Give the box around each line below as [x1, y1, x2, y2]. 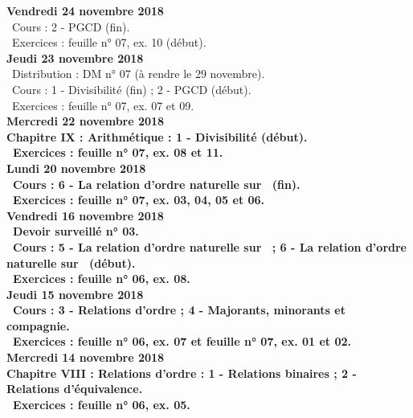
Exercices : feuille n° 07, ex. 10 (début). [11, 34, 206, 51]
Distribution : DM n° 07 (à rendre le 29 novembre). [11, 65, 265, 82]
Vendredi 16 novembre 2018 [6, 207, 164, 223]
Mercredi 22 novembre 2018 [6, 113, 165, 129]
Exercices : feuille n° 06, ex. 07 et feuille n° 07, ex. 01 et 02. [13, 333, 352, 350]
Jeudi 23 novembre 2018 [6, 49, 144, 66]
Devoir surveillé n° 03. [13, 223, 139, 240]
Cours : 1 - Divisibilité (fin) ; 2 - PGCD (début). [11, 80, 251, 97]
